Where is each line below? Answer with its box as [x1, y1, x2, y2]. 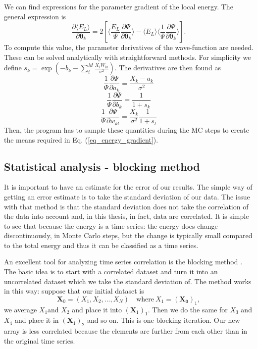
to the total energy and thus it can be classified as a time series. [4, 240, 199, 250]
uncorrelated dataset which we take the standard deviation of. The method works [4, 276, 252, 286]
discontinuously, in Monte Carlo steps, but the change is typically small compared [4, 230, 253, 241]
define [4, 62, 22, 73]
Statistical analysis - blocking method [4, 158, 200, 174]
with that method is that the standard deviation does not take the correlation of [4, 201, 249, 211]
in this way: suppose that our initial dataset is [4, 286, 144, 296]
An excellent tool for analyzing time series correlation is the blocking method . [4, 256, 243, 267]
